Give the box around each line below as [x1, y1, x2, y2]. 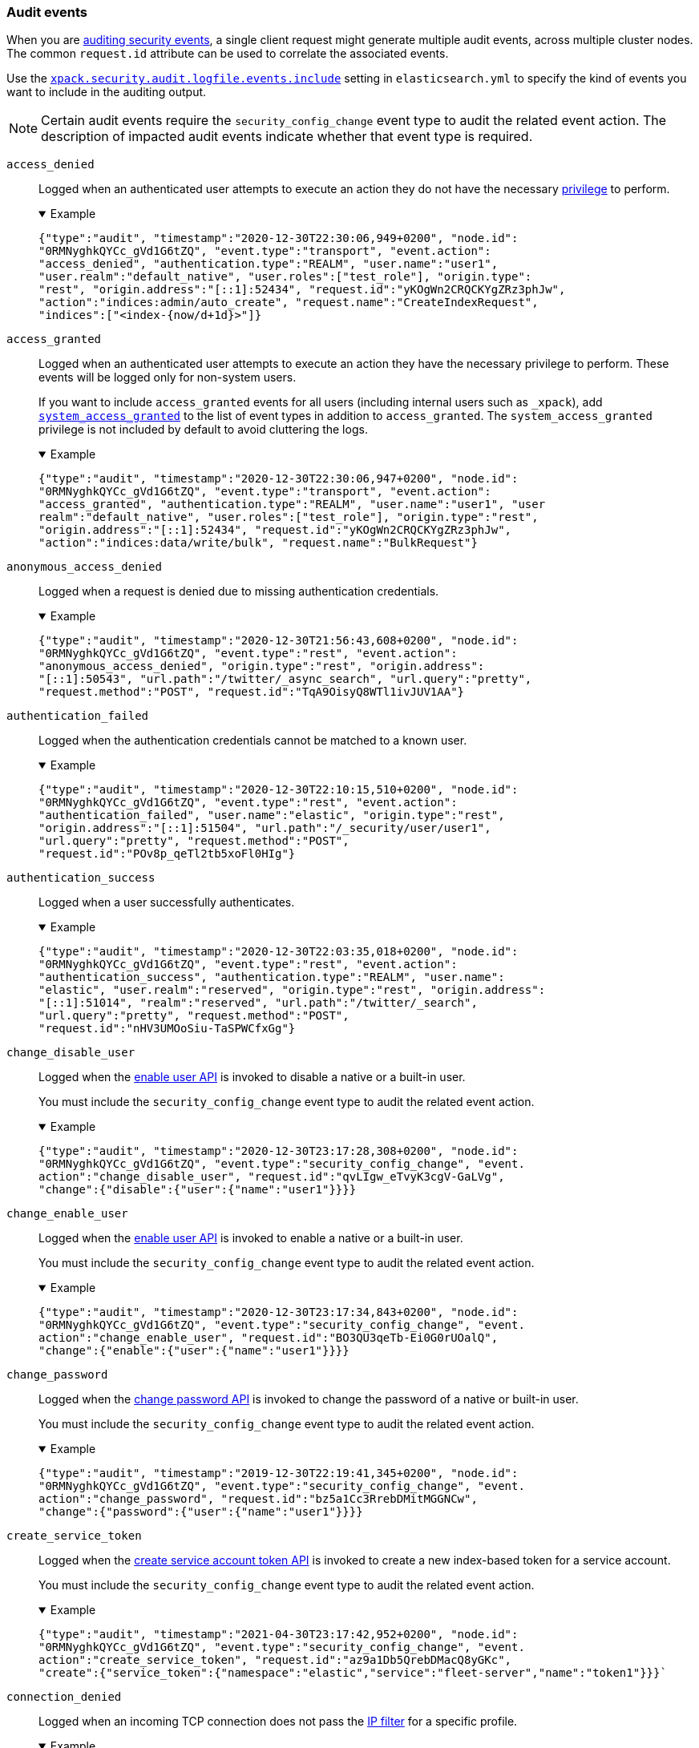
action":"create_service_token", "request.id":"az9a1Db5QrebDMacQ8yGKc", [38, 1653, 512, 1667]
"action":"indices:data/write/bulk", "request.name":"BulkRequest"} [38, 536, 478, 550]
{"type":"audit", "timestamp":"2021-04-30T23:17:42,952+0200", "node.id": [38, 1628, 519, 1641]
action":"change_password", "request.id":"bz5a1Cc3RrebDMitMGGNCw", [38, 1492, 478, 1506]
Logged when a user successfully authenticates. [38, 895, 295, 910]
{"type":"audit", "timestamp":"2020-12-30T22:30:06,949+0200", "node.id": [38, 232, 519, 245]
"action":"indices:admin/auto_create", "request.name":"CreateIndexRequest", [38, 296, 539, 309]
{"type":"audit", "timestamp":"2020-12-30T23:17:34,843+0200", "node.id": [38, 1306, 519, 1319]
